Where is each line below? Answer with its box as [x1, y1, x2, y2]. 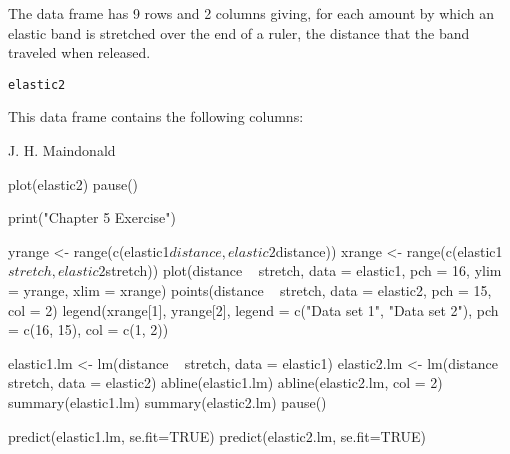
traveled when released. [8, 42, 151, 63]
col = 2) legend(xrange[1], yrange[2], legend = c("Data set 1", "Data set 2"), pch [8, 299, 499, 320]
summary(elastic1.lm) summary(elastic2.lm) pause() [8, 391, 327, 412]
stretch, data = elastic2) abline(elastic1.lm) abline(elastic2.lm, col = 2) [8, 372, 443, 393]
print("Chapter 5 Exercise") [8, 207, 176, 228]
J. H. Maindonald [8, 140, 116, 161]
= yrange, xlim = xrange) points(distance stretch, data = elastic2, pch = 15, [8, 280, 492, 300]
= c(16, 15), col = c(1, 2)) [8, 319, 169, 340]
